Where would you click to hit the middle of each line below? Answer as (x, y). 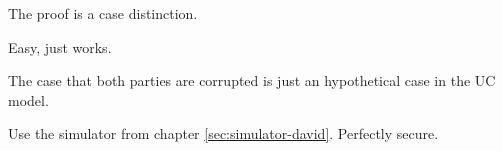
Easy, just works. (60, 46)
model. (28, 99)
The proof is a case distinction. (103, 13)
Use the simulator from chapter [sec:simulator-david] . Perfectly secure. (223, 133)
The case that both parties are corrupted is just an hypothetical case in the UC (252, 80)
